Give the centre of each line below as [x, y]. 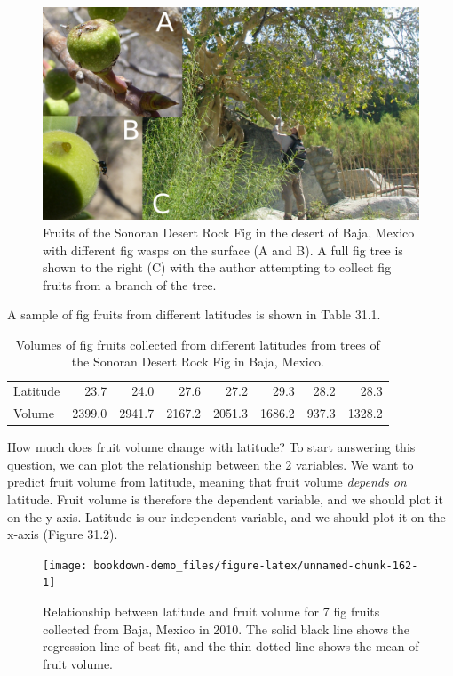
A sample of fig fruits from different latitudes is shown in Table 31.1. [194, 314]
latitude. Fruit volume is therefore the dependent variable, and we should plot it [225, 499]
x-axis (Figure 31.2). [63, 534]
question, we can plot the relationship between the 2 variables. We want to [211, 464]
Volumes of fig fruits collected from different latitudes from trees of [198, 344]
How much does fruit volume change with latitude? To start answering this [211, 447]
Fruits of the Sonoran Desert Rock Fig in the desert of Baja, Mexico [229, 232]
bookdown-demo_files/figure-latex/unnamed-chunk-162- [256, 565]
